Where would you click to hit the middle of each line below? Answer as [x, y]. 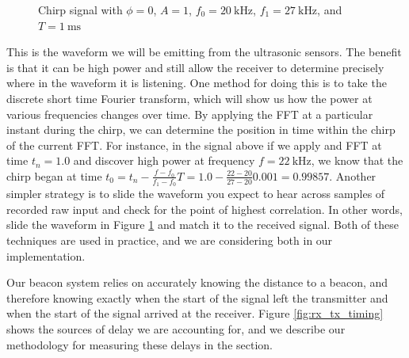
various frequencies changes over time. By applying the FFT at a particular [190, 114]
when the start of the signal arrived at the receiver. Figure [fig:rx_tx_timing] [195, 313]
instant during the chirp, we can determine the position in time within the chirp [201, 129]
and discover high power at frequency [164, 160]
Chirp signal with [80, 10]
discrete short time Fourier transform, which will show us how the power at [189, 98]
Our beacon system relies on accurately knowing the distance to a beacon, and [197, 282]
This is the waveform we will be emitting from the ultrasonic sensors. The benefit [204, 52]
